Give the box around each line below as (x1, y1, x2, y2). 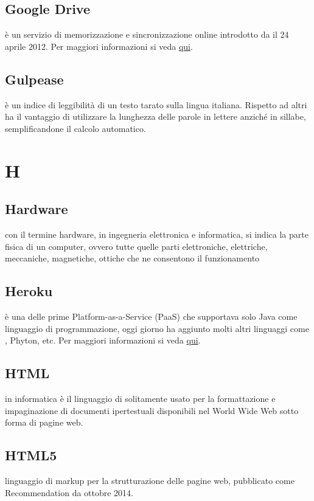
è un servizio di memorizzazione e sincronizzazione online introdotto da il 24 (5, 28, 289, 41)
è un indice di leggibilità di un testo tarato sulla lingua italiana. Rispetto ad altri (5, 98, 307, 111)
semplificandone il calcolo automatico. (5, 122, 146, 134)
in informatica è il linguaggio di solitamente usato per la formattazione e (5, 392, 276, 404)
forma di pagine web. (5, 416, 83, 429)
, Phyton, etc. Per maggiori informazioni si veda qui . (5, 334, 201, 347)
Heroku (5, 282, 53, 300)
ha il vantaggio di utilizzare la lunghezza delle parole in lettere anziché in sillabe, (5, 110, 306, 123)
